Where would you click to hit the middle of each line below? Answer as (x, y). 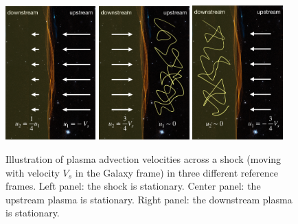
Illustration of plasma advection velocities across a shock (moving (144, 158)
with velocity (33, 172)
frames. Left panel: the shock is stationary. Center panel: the (133, 186)
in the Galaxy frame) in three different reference (176, 172)
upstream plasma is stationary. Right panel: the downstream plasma (149, 199)
